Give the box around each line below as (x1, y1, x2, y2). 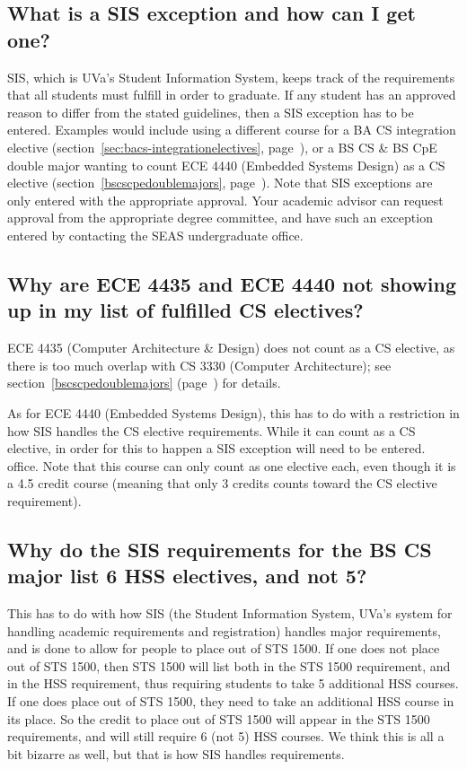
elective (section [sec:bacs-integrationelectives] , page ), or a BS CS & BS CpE (7, 137, 437, 156)
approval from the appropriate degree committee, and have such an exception (7, 208, 433, 227)
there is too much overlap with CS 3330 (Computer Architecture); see (7, 355, 392, 374)
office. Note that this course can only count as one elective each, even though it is (7, 456, 456, 475)
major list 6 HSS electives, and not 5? (7, 562, 367, 590)
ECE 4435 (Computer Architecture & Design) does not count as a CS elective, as (7, 338, 455, 357)
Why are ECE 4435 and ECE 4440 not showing (7, 269, 457, 297)
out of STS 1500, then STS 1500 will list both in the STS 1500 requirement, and (7, 656, 451, 675)
